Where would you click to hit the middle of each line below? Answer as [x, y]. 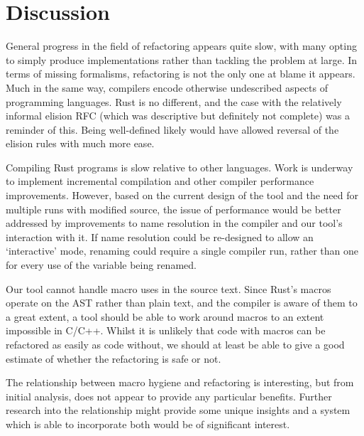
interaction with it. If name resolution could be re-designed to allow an [160, 236]
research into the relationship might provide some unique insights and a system [178, 410]
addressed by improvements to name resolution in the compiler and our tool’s [174, 223]
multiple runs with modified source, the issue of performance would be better [173, 209]
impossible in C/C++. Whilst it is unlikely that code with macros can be [166, 330]
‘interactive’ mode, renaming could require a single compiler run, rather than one [182, 251]
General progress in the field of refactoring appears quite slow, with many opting [181, 46]
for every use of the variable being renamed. [101, 265]
